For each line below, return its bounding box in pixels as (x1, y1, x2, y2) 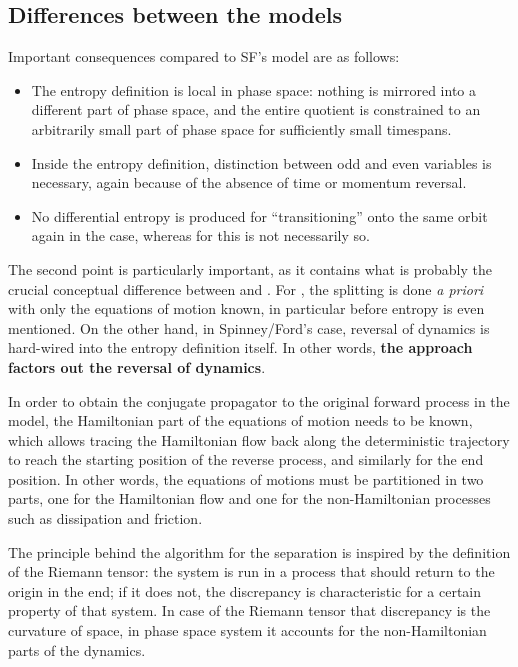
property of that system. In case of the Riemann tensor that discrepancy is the (8, 600, 491, 621)
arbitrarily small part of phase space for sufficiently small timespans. (31, 118, 452, 139)
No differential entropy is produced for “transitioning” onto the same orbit (31, 205, 488, 226)
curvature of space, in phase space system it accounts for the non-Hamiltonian (8, 620, 487, 641)
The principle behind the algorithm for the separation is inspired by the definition (8, 541, 511, 562)
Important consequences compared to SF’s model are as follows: (8, 46, 400, 67)
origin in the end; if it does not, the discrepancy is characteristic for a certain (8, 580, 482, 601)
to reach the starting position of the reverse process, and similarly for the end (8, 449, 484, 470)
